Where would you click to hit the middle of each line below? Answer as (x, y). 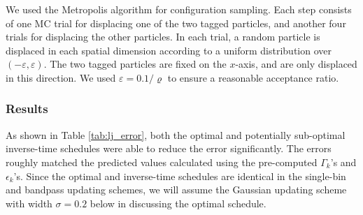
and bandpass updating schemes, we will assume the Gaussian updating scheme (176, 190)
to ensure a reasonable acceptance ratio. (253, 77)
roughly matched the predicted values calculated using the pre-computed (162, 162)
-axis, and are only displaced (296, 64)
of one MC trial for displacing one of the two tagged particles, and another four (176, 23)
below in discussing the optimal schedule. (178, 203)
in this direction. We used (61, 77)
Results (27, 109)
